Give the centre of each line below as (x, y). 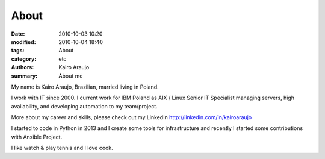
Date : (18, 34)
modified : (23, 42)
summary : (24, 76)
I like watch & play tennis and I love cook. (62, 148)
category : (24, 59)
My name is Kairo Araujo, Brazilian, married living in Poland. (85, 87)
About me (71, 76)
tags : (18, 51)
